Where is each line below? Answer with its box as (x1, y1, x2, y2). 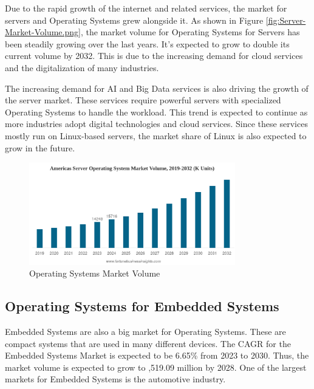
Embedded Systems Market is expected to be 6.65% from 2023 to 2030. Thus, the (5, 349, 309, 362)
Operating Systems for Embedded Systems (5, 297, 279, 315)
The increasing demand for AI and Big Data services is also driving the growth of (5, 81, 309, 94)
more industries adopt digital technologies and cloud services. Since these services (5, 117, 308, 130)
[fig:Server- (265, 13, 306, 26)
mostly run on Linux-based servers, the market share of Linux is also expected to (5, 129, 307, 142)
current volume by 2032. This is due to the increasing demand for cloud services (5, 49, 303, 62)
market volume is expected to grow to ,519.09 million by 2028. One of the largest (5, 360, 307, 373)
